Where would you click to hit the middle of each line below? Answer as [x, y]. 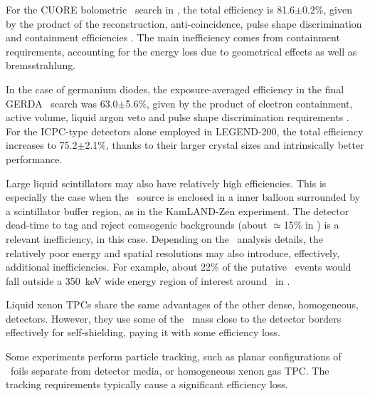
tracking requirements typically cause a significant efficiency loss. [147, 384]
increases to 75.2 [42, 145]
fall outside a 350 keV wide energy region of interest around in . [148, 280]
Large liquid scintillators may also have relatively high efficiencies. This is [166, 183]
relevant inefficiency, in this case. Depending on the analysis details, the [164, 238]
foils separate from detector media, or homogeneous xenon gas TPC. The [170, 370]
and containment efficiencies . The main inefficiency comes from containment [173, 37]
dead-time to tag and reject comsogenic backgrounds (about [137, 225]
